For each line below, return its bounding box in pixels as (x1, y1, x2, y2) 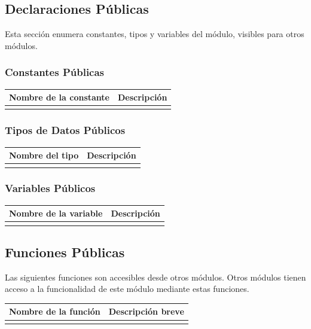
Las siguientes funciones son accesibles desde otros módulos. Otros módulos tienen (5, 270, 306, 283)
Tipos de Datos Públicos (5, 123, 126, 138)
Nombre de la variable (9, 207, 103, 220)
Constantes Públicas (5, 65, 105, 80)
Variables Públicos (5, 181, 96, 196)
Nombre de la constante (9, 91, 109, 103)
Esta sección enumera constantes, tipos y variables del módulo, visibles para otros (5, 28, 304, 40)
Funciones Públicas (5, 242, 125, 261)
